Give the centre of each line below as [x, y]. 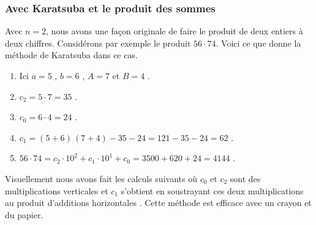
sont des [245, 178]
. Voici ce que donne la [258, 43]
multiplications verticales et [57, 190]
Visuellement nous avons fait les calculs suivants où [101, 178]
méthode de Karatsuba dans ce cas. [71, 55]
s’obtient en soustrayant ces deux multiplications [212, 190]
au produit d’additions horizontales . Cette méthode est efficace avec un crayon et [158, 203]
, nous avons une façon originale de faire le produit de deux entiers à [175, 31]
